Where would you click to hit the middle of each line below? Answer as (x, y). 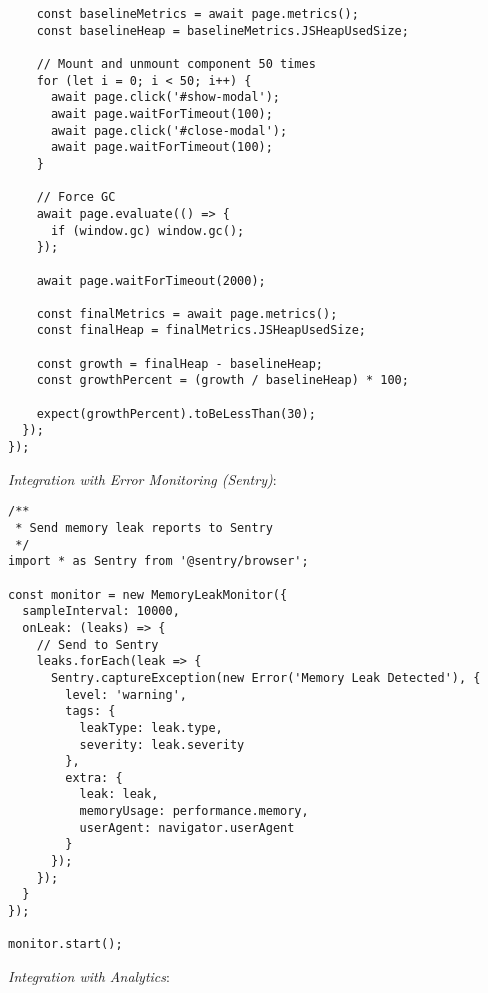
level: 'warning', (126, 694)
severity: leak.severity (162, 744)
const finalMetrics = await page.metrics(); (187, 313)
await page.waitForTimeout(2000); (151, 280)
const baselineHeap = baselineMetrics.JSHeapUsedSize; (222, 30)
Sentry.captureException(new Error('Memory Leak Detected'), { (265, 677)
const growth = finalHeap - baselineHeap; (179, 363)
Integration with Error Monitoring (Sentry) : (142, 478)
